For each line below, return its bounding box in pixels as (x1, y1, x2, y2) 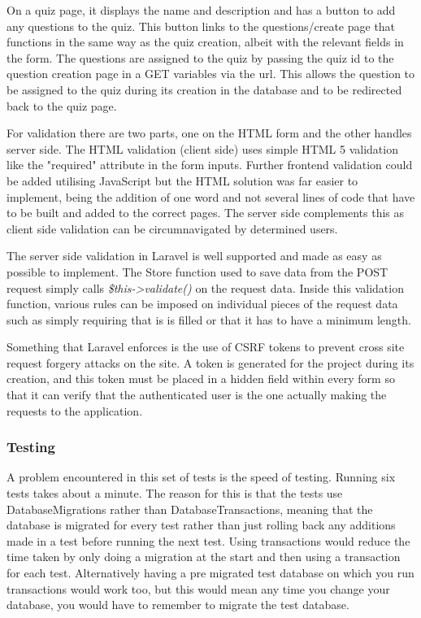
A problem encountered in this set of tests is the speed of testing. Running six (7, 468, 396, 485)
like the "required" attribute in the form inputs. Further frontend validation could (7, 156, 413, 173)
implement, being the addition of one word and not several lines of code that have (7, 188, 415, 205)
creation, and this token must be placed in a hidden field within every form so (7, 370, 395, 387)
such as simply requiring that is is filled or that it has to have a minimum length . (7, 311, 411, 328)
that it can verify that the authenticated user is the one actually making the (7, 386, 387, 403)
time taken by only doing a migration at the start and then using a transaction (7, 548, 401, 565)
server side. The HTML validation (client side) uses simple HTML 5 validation (7, 140, 398, 157)
